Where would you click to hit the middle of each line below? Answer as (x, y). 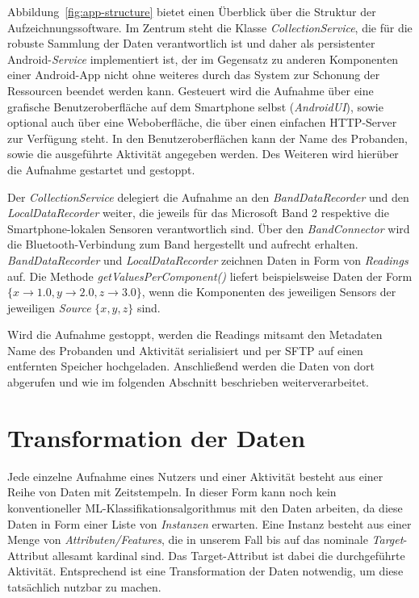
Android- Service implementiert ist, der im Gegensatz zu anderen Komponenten (203, 59)
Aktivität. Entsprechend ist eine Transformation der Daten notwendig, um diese (205, 571)
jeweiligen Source (49, 307)
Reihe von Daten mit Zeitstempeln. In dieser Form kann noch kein (172, 492)
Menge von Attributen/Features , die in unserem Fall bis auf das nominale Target (205, 539)
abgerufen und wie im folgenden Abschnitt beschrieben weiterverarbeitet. (188, 382)
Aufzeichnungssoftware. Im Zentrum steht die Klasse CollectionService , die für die (210, 27)
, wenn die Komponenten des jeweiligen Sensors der (269, 292)
